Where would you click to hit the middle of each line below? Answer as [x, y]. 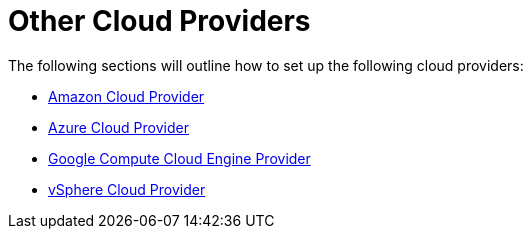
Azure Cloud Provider [118, 127]
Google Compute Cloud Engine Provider [179, 158]
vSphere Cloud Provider [127, 189]
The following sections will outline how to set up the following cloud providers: [266, 65]
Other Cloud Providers [159, 21]
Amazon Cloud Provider [126, 96]
